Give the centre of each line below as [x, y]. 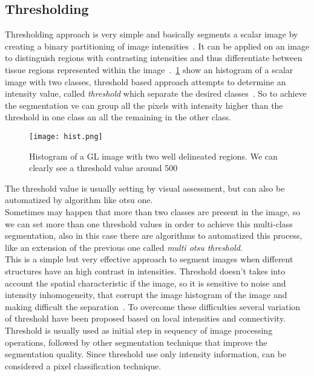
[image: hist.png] [66, 136]
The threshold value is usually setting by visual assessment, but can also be [145, 188]
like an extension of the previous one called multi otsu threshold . [124, 247]
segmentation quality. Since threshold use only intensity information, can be [146, 354]
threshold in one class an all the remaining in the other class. [118, 117]
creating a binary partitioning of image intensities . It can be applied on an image [157, 46]
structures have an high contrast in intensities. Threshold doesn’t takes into [145, 271]
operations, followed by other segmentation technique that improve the [136, 342]
